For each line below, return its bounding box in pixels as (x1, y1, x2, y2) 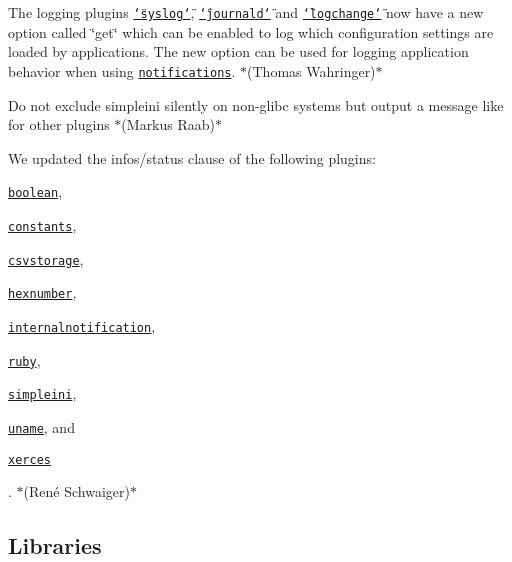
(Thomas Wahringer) (247, 60, 376, 81)
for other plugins (8, 114, 110, 135)
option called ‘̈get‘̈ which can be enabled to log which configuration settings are (8, 21, 494, 42)
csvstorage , (8, 248, 84, 269)
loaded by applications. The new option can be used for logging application (8, 41, 469, 62)
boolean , (8, 181, 63, 202)
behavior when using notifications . (8, 60, 236, 81)
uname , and (8, 416, 75, 437)
